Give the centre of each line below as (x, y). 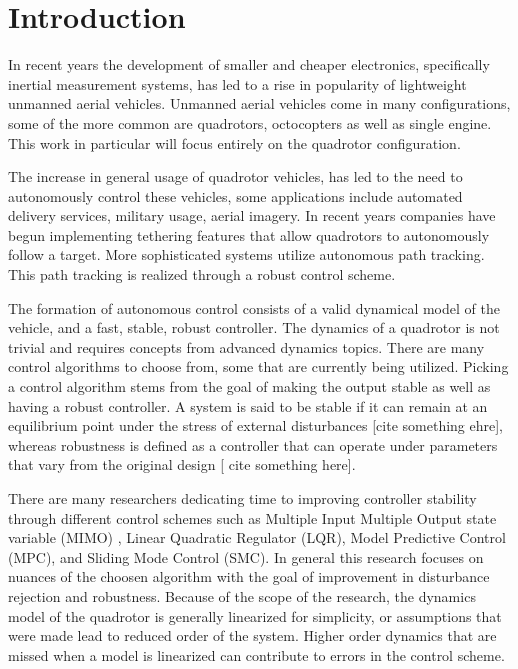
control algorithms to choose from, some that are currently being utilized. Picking (258, 366)
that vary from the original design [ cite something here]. (182, 464)
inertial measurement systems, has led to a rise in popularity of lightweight (237, 83)
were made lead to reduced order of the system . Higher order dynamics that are (252, 635)
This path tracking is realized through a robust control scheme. (202, 274)
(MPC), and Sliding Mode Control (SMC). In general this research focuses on (246, 556)
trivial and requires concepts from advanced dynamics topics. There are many (246, 346)
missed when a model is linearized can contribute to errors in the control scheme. (256, 654)
